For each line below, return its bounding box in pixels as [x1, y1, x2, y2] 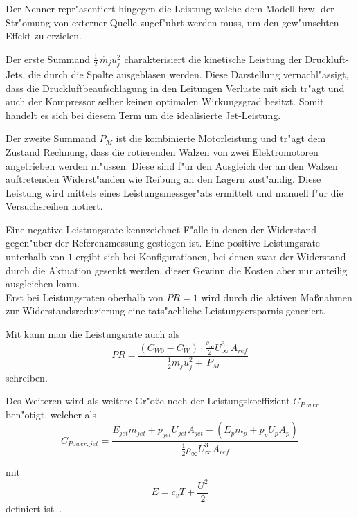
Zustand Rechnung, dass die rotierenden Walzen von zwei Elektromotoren [6, 144, 319, 159]
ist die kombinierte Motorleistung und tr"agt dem [116, 131, 326, 145]
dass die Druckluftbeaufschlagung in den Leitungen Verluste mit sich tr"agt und [6, 80, 345, 95]
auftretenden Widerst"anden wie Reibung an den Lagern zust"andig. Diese [6, 172, 321, 186]
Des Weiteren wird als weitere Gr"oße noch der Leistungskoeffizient [6, 393, 290, 408]
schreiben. [6, 370, 48, 384]
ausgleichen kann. [6, 276, 80, 291]
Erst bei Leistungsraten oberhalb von [6, 289, 163, 304]
